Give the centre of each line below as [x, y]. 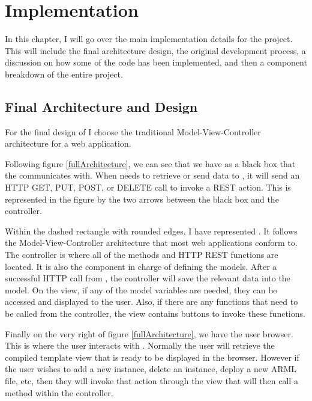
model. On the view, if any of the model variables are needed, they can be [141, 289]
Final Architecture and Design [101, 106]
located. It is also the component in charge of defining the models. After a [141, 266]
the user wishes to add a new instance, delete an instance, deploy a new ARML [151, 369]
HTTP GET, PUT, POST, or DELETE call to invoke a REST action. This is [148, 187]
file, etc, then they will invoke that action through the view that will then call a [151, 380]
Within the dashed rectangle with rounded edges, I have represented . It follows [151, 231]
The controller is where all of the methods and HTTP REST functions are [142, 255]
